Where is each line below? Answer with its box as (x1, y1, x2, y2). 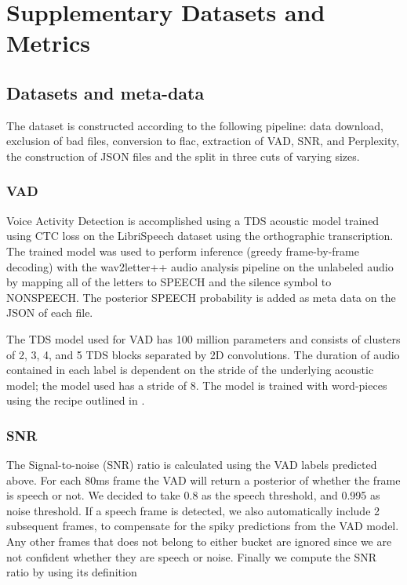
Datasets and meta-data (6, 80, 205, 104)
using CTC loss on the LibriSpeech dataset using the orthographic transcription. (6, 227, 394, 244)
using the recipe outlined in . (6, 392, 145, 409)
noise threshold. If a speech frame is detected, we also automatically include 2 (6, 502, 380, 518)
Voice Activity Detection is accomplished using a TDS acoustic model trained (6, 212, 380, 228)
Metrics (6, 27, 91, 59)
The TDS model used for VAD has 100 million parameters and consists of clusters (6, 330, 401, 347)
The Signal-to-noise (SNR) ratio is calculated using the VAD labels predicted (6, 456, 377, 473)
